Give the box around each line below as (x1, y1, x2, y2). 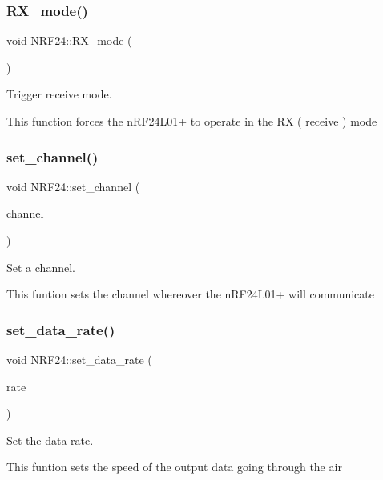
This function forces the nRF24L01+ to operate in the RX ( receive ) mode (6, 113, 377, 129)
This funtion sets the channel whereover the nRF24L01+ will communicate (6, 286, 374, 302)
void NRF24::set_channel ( (6, 178, 140, 194)
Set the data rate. (6, 431, 94, 448)
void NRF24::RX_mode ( (6, 32, 132, 49)
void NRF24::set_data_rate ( (6, 351, 152, 367)
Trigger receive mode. (6, 86, 112, 102)
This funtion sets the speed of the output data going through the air (6, 458, 342, 475)
